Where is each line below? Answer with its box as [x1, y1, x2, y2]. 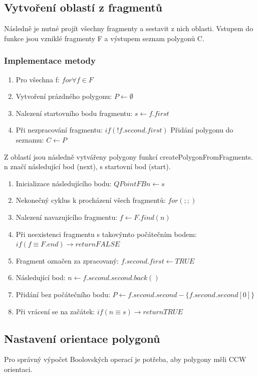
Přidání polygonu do [170, 124, 233, 135]
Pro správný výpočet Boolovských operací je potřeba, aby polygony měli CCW [4, 354, 246, 364]
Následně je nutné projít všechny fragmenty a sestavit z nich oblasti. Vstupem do [4, 23, 253, 34]
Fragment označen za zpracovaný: [16, 255, 119, 266]
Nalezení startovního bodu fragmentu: [16, 107, 133, 118]
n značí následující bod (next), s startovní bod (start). [4, 161, 171, 172]
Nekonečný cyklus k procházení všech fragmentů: [16, 195, 166, 205]
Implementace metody [4, 54, 96, 67]
